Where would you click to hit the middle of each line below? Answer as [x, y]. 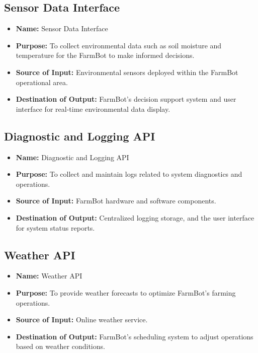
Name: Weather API [49, 276]
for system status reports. [55, 227]
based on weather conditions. [60, 346]
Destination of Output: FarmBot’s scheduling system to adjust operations [135, 336]
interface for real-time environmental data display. [93, 109]
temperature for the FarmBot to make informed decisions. [105, 55]
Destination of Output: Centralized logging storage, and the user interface [135, 217]
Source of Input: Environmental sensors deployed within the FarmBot [127, 72]
